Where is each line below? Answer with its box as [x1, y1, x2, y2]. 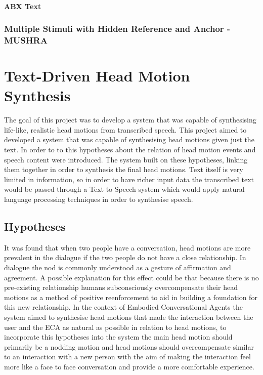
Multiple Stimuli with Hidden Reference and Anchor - [4, 22, 231, 35]
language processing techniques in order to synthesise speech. [4, 194, 193, 204]
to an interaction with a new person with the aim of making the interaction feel [4, 351, 251, 362]
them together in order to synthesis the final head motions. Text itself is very [4, 164, 243, 175]
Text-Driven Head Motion [4, 65, 190, 86]
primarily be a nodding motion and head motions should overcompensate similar [4, 341, 254, 352]
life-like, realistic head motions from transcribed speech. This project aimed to [4, 124, 247, 135]
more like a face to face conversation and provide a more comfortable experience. [4, 361, 254, 371]
